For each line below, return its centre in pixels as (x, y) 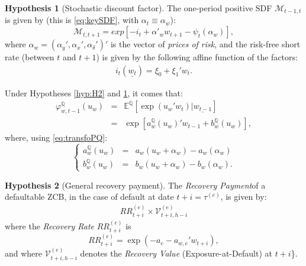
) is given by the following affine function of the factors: (197, 57)
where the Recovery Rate (50, 226)
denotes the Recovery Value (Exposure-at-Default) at (176, 253)
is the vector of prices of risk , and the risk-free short (205, 44)
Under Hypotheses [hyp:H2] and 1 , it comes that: (94, 93)
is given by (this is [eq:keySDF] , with (72, 20)
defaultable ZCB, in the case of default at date (89, 197)
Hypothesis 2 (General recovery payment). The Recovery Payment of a (135, 185)
